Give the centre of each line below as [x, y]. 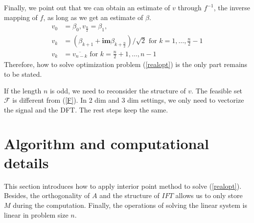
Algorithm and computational [106, 143]
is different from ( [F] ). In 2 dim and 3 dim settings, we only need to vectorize [128, 100]
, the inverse [232, 7]
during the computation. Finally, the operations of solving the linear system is [130, 205]
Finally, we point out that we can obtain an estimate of [87, 7]
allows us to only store [209, 195]
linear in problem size [36, 214]
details [26, 162]
